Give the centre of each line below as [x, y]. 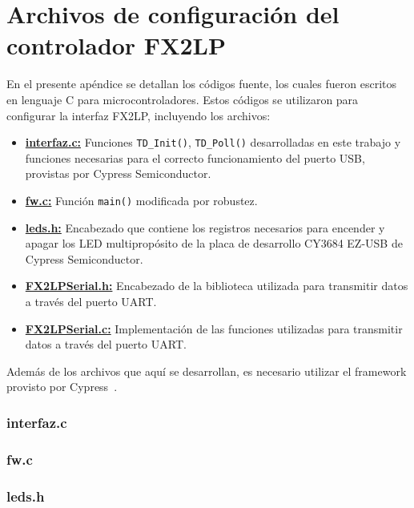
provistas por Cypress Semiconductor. [118, 173]
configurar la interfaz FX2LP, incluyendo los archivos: [139, 115]
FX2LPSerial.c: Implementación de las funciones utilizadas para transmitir [214, 328]
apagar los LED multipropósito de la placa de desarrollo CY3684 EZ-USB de [214, 243]
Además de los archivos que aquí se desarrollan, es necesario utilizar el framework [207, 371]
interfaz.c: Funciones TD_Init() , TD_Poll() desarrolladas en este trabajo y [213, 142]
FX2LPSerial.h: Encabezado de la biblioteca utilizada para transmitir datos [217, 286]
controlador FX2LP [116, 45]
